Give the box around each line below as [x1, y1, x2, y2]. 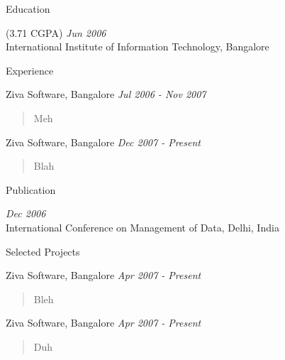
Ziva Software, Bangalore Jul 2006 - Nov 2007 [6, 87, 206, 102]
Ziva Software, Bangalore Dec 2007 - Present [6, 134, 201, 149]
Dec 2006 [6, 206, 46, 221]
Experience [6, 62, 54, 77]
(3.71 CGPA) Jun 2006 [6, 25, 106, 40]
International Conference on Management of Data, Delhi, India [6, 219, 279, 234]
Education [6, 1, 50, 16]
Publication [6, 182, 56, 197]
